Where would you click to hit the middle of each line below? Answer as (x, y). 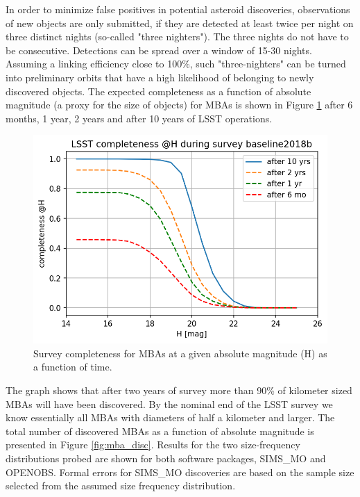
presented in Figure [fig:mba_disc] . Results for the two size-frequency (153, 445)
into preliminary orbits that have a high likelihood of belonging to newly (160, 77)
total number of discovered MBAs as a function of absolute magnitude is (160, 431)
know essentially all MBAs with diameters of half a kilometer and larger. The (170, 417)
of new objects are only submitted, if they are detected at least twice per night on (180, 23)
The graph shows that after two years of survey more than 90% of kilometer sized (179, 390)
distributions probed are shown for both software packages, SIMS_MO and (166, 458)
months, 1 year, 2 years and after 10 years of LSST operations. (139, 118)
